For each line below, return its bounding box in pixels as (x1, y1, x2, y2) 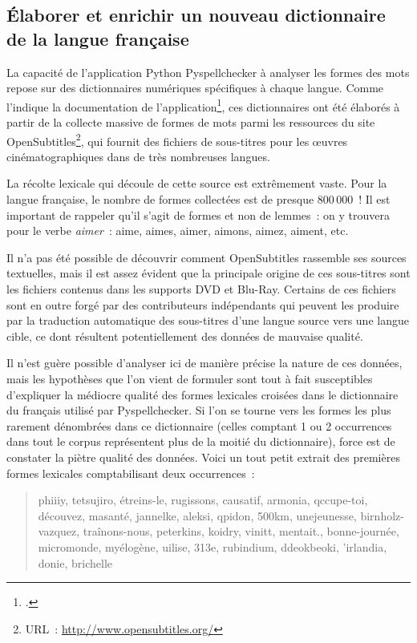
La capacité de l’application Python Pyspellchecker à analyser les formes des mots (6, 63, 410, 80)
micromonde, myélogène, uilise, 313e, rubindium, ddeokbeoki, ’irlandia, (38, 538, 387, 555)
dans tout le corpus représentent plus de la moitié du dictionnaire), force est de (6, 433, 395, 450)
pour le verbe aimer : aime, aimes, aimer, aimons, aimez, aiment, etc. (6, 222, 349, 239)
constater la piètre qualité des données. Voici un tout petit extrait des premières (6, 448, 400, 465)
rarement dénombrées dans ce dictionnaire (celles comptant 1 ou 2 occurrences (6, 417, 392, 434)
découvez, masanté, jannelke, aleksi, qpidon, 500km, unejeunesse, (38, 507, 357, 524)
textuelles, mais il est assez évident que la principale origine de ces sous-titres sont (6, 265, 411, 281)
